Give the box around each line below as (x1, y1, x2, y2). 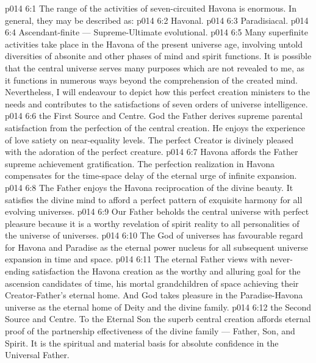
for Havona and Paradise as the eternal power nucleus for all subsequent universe (5, 240, 308, 253)
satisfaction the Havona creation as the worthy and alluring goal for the (32, 265, 301, 278)
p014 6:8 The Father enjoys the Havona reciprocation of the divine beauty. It (5, 181, 293, 193)
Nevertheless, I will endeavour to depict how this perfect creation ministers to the (5, 85, 310, 98)
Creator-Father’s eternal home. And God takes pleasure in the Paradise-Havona (5, 289, 303, 301)
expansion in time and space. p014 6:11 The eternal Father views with (5, 253, 267, 265)
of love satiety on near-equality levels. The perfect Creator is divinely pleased (5, 133, 293, 146)
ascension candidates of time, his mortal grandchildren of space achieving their (5, 276, 299, 289)
